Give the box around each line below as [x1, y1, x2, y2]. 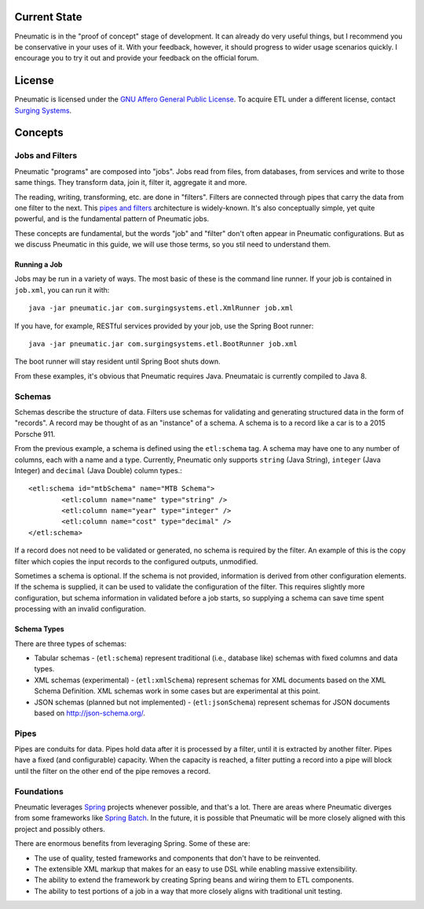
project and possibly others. [14, 824, 105, 833]
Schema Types [14, 624, 64, 634]
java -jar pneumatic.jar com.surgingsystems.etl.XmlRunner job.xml [28, 304, 294, 312]
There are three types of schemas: [14, 638, 127, 648]
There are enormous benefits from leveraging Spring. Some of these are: [14, 839, 250, 848]
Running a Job [14, 260, 63, 269]
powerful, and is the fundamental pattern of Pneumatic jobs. [14, 214, 210, 224]
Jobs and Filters [14, 150, 78, 161]
